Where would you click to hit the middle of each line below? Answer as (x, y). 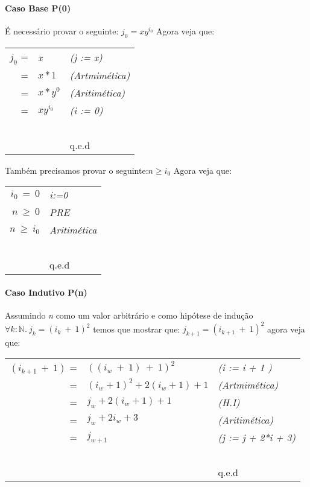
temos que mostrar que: (137, 329)
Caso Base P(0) (38, 8)
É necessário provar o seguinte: (62, 30)
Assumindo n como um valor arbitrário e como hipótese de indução (129, 315)
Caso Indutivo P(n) (46, 292)
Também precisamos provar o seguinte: (77, 170)
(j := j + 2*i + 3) (257, 437)
